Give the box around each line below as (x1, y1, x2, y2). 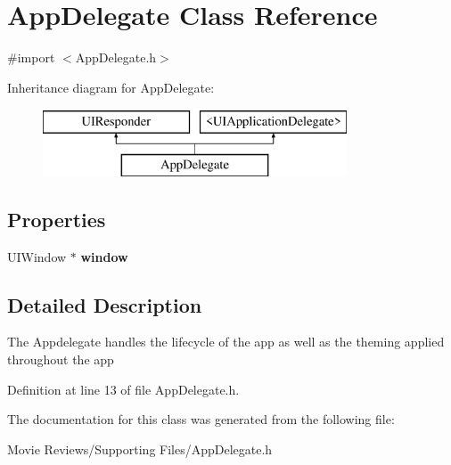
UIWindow (7, 247, 67, 265)
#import (7, 48, 55, 67)
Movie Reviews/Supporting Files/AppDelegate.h (7, 439, 273, 458)
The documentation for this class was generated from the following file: (7, 410, 395, 428)
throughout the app (7, 350, 114, 369)
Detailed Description (7, 290, 202, 318)
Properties (7, 205, 106, 232)
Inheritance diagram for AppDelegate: (7, 77, 215, 96)
